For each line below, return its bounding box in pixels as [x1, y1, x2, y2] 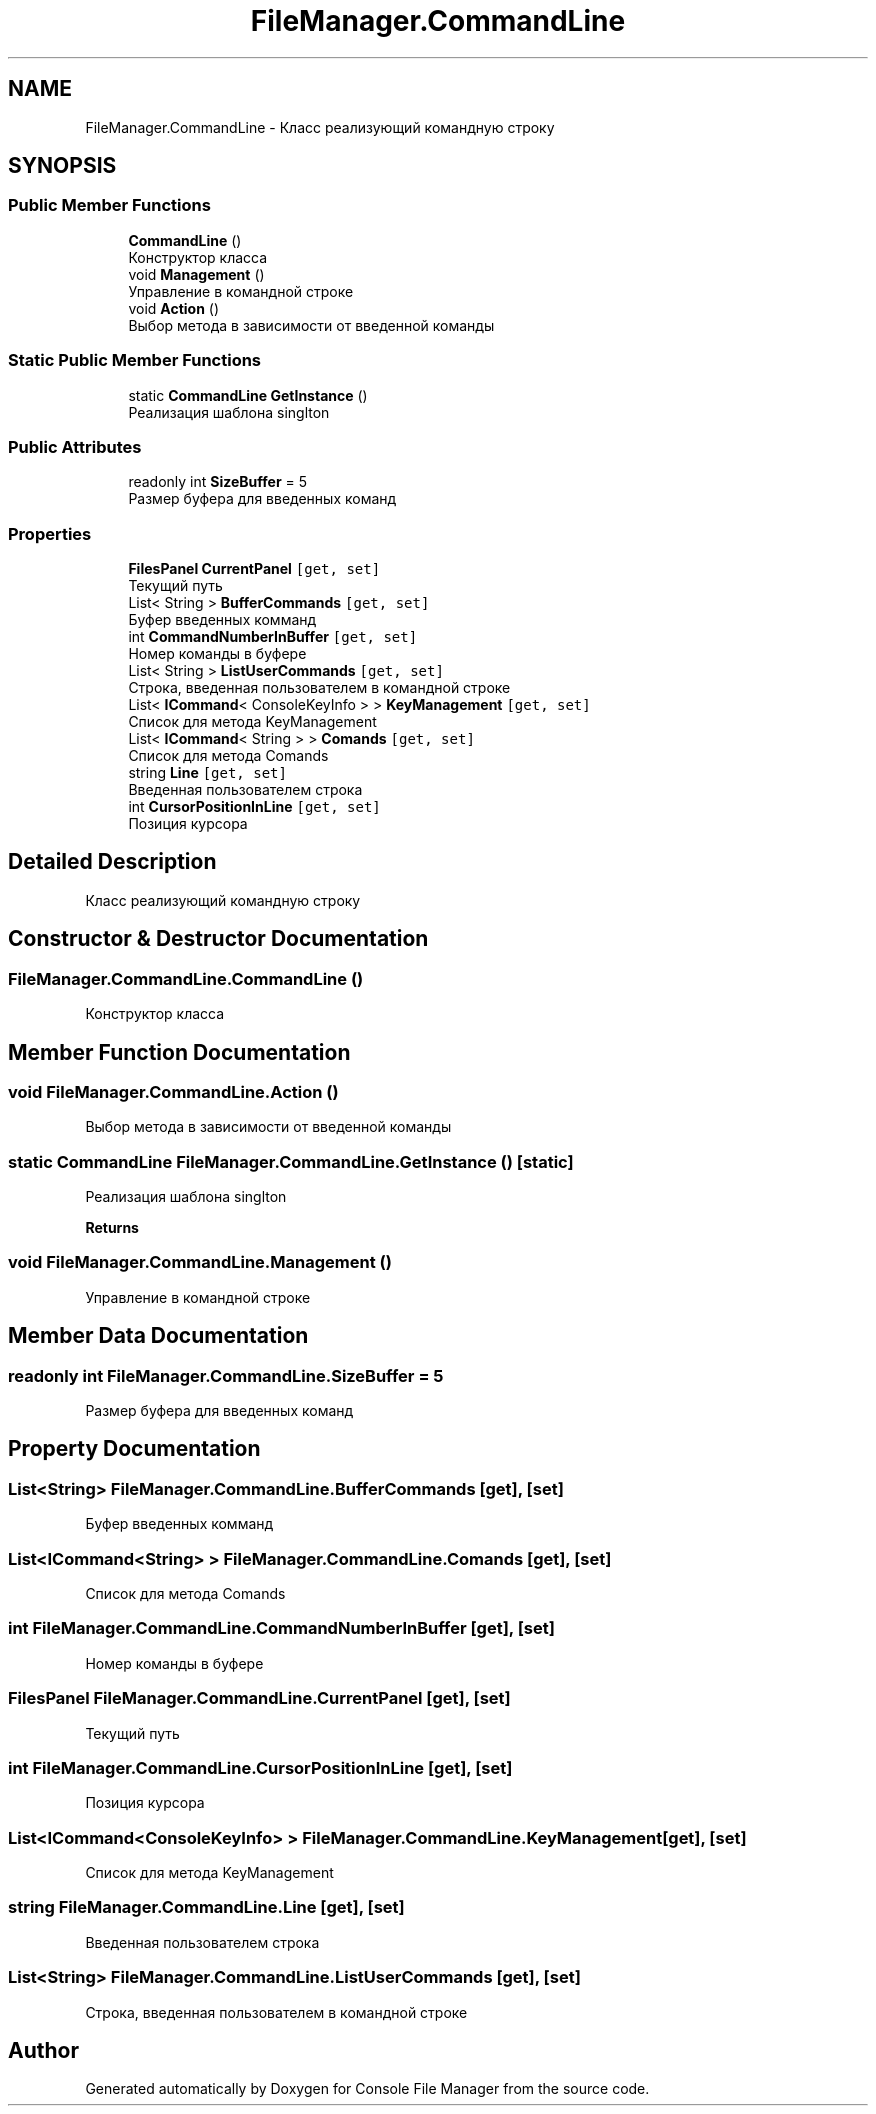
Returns [85, 1219, 139, 1237]
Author [8, 2037, 79, 2063]
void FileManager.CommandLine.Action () [8, 1081, 339, 1102]
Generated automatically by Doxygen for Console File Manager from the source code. [85, 2080, 650, 2098]
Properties [8, 523, 92, 544]
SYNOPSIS [8, 153, 117, 179]
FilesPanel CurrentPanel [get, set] [128, 560, 381, 578]
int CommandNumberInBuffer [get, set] [128, 628, 418, 646]
